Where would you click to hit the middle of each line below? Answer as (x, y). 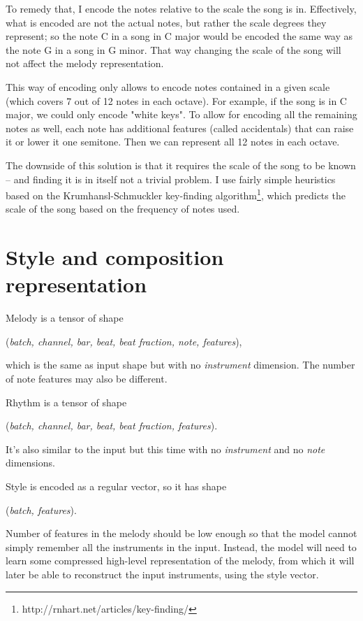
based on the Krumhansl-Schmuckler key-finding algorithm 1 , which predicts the (176, 194)
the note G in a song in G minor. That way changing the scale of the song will (173, 49)
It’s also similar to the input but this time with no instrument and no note (165, 449)
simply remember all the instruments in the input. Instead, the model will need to (181, 547)
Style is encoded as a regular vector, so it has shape (116, 486)
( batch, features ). (41, 509)
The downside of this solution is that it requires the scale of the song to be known (181, 165)
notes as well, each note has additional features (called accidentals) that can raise (180, 128)
